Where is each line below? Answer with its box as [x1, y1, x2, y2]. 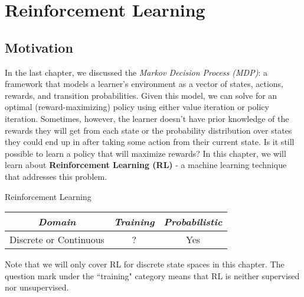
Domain [38, 215, 76, 229]
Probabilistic [164, 215, 223, 229]
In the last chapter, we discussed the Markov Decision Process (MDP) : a [5, 66, 267, 78]
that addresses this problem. [5, 170, 107, 182]
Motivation [5, 38, 73, 56]
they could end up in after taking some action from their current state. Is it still [5, 135, 295, 148]
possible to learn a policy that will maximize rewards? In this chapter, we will [5, 147, 286, 159]
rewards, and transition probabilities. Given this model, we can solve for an [5, 89, 277, 101]
